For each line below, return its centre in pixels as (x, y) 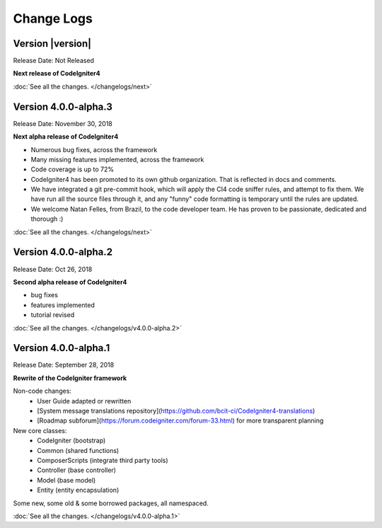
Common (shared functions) (78, 450)
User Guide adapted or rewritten (84, 401)
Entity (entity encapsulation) (78, 490)
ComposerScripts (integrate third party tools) (103, 460)
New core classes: (40, 430)
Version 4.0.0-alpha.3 (63, 107)
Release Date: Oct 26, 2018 (53, 269)
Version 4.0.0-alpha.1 (62, 348)
